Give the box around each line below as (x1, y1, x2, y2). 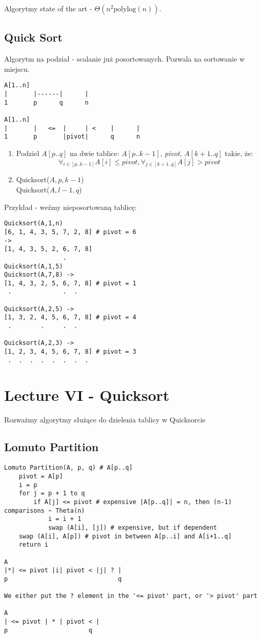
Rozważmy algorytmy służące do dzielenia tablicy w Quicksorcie (4, 414, 206, 424)
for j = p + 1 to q (18, 490, 85, 497)
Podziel (16, 147, 39, 158)
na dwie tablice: (69, 147, 119, 158)
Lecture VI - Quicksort (4, 384, 170, 405)
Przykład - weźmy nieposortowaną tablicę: (4, 201, 137, 212)
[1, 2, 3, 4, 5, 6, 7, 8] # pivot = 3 (4, 348, 136, 356)
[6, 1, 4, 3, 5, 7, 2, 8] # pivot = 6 (4, 228, 136, 236)
